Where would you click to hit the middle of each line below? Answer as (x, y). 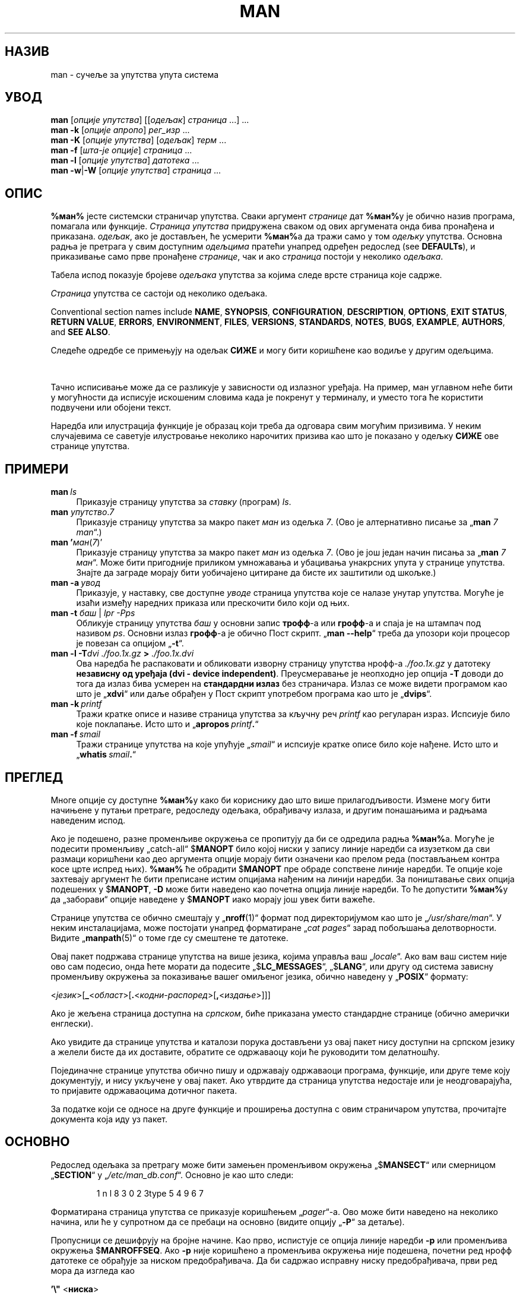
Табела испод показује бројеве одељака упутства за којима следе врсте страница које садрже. (246, 275)
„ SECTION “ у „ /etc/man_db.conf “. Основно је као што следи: (172, 1175)
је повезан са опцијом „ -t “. (130, 643)
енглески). (72, 1023)
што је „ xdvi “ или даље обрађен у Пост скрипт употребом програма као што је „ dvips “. (254, 694)
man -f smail (75, 734)
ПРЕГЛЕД (34, 777)
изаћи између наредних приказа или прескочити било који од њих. (213, 603)
